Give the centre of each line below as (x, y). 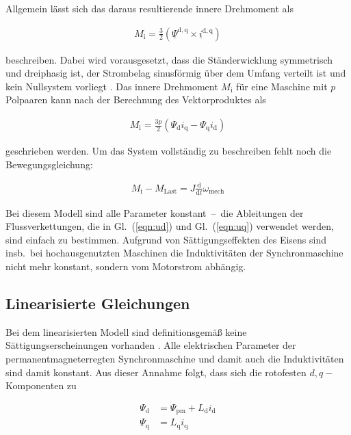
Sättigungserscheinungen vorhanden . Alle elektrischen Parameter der (151, 345)
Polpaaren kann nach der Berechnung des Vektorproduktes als (136, 100)
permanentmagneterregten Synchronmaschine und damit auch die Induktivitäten (175, 358)
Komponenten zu (41, 385)
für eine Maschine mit (282, 86)
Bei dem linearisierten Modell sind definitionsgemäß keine (126, 331)
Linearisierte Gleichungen (98, 303)
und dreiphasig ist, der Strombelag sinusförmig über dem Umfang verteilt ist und (176, 73)
